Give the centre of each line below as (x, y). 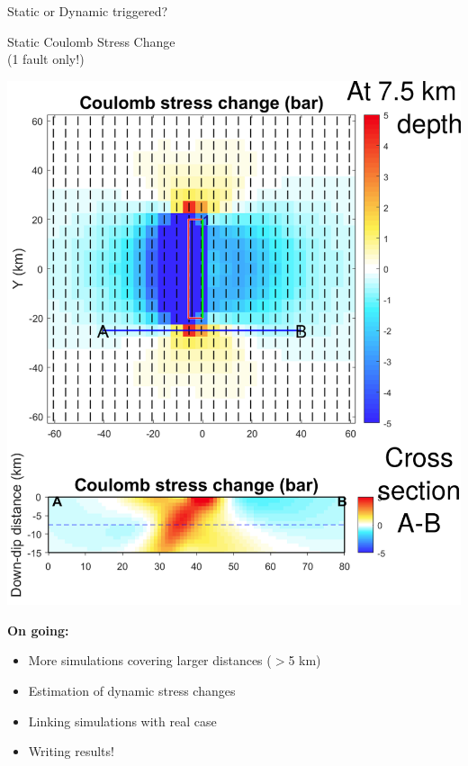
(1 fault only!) (46, 59)
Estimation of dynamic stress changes (132, 691)
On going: (38, 630)
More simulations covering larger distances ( (150, 660)
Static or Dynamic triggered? (88, 11)
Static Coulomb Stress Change (91, 41)
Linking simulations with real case (122, 721)
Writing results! (71, 751)
